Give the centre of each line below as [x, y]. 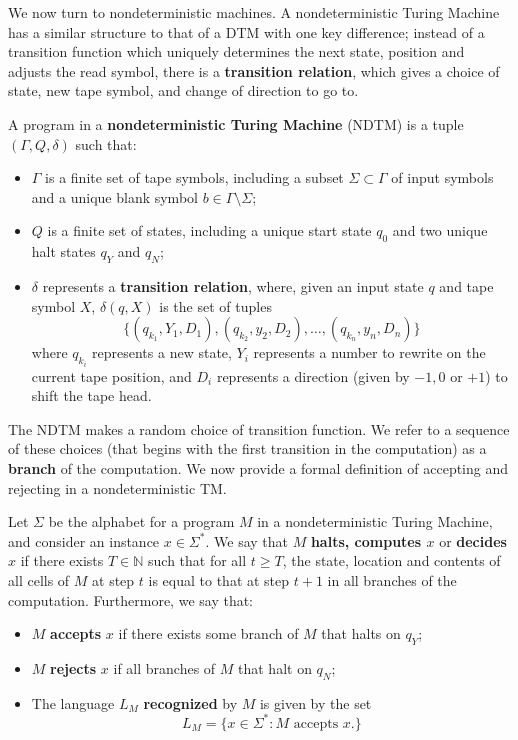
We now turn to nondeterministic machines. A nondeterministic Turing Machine [254, 12]
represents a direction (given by [313, 375]
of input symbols [442, 177]
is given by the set [315, 702]
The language [73, 702]
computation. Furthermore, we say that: [131, 599]
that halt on [275, 667]
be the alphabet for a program [141, 521]
